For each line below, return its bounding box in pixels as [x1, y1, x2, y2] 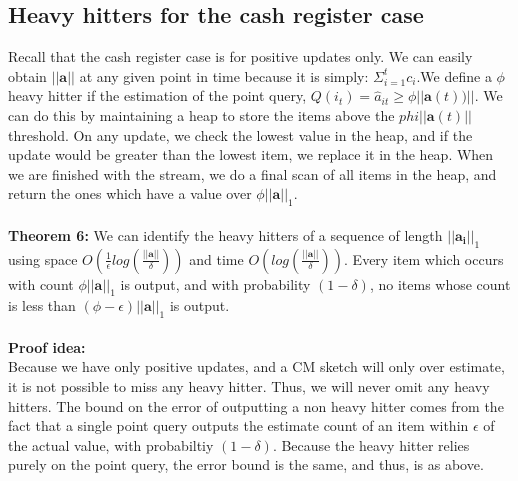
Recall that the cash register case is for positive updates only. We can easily [8, 46, 473, 67]
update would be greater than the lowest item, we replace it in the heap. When [8, 144, 494, 165]
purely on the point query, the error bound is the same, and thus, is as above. [8, 454, 484, 475]
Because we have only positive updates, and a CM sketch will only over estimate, [8, 356, 505, 377]
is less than [8, 295, 76, 316]
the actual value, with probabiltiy [8, 434, 214, 455]
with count [8, 273, 74, 294]
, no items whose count [369, 273, 511, 294]
